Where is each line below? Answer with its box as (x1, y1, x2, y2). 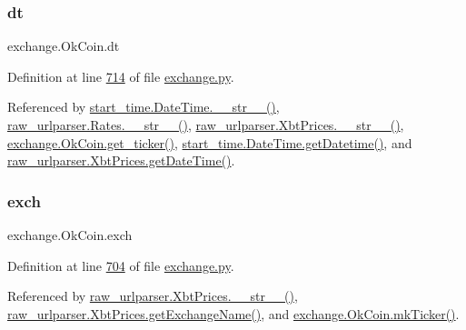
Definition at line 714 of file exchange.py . (7, 66, 234, 85)
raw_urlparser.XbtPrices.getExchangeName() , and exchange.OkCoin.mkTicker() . (7, 304, 460, 323)
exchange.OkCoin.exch (7, 225, 133, 244)
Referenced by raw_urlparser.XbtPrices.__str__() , (7, 286, 298, 305)
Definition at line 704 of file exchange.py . (7, 255, 234, 275)
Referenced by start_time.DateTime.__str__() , (7, 97, 280, 116)
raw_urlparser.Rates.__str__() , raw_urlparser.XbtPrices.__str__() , (7, 115, 404, 134)
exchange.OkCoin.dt (7, 36, 120, 55)
